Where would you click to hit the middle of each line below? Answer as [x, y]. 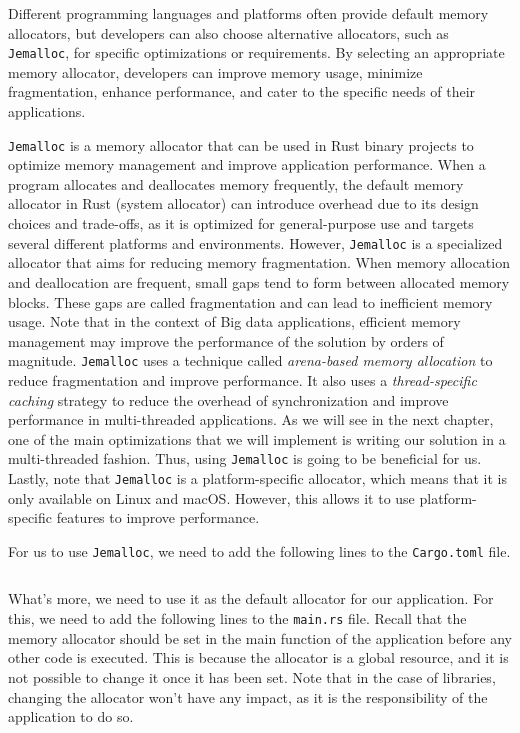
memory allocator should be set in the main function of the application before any [260, 637]
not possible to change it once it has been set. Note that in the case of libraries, [252, 676]
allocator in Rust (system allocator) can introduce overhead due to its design [243, 203]
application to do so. [71, 716]
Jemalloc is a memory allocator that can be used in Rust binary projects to [241, 144]
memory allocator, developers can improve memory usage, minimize [215, 71]
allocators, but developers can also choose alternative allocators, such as [228, 32]
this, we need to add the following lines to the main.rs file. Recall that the [237, 618]
